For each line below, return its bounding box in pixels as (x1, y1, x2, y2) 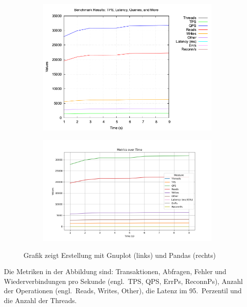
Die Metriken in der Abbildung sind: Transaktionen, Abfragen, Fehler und (4, 266, 226, 277)
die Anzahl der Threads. (4, 295, 77, 305)
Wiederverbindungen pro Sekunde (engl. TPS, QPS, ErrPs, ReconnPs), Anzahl (4, 276, 243, 286)
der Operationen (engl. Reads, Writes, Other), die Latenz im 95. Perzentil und (4, 285, 242, 296)
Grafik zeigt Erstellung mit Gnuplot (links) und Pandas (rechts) (24, 250, 216, 260)
